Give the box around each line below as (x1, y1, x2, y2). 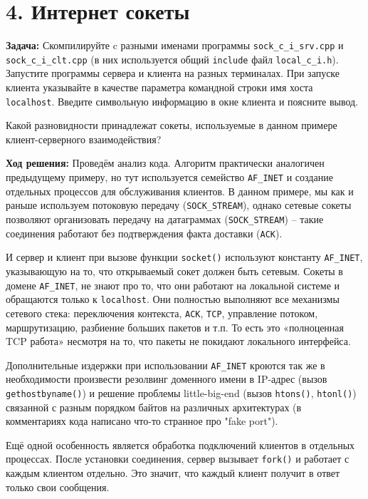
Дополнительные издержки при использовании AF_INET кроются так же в (6, 357, 325, 372)
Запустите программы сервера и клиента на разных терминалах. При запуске (6, 66, 340, 81)
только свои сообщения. (6, 479, 110, 494)
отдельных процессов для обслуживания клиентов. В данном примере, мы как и (6, 183, 354, 198)
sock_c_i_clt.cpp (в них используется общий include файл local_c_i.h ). (6, 51, 339, 66)
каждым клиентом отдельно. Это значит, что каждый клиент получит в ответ (6, 465, 340, 480)
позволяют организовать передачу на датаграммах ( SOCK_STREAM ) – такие (6, 211, 324, 226)
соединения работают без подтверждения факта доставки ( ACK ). (6, 225, 283, 240)
